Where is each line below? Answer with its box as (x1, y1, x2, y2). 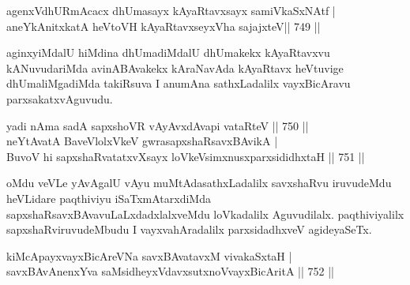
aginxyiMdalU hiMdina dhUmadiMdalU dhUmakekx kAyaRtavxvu (6, 44, 330, 61)
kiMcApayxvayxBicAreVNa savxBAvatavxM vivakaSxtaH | (6, 247, 292, 264)
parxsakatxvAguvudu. (6, 90, 113, 107)
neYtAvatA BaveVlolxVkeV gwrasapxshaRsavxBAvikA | (6, 133, 278, 149)
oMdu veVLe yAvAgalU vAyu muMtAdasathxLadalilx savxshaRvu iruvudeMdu (6, 174, 392, 191)
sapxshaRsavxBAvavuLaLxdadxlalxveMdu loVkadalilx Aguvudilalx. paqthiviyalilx (6, 205, 404, 222)
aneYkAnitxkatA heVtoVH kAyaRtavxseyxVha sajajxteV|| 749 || (6, 17, 321, 34)
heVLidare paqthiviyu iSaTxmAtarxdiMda (6, 189, 211, 206)
